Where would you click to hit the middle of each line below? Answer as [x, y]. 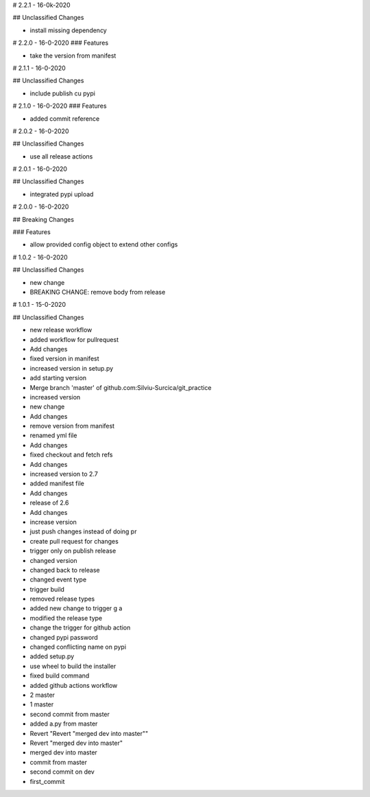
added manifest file [57, 483]
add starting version [58, 378]
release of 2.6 [49, 503]
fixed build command [60, 675]
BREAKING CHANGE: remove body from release [98, 292]
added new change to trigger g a [76, 608]
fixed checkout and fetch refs [71, 455]
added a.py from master [64, 724]
